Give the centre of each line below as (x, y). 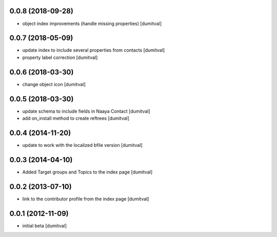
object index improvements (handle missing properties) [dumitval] (92, 24)
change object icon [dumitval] (54, 84)
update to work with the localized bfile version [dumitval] (83, 145)
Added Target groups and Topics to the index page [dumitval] (87, 172)
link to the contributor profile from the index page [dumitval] (86, 199)
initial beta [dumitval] (44, 226)
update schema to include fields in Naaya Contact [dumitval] (86, 111)
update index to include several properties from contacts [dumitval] (94, 50)
